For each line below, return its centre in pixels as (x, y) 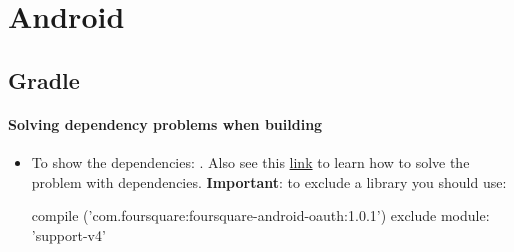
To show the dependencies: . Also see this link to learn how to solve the (250, 161)
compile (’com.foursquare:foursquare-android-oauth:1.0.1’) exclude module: (260, 215)
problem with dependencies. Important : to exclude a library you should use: (269, 181)
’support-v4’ (68, 234)
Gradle (44, 79)
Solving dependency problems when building (165, 123)
